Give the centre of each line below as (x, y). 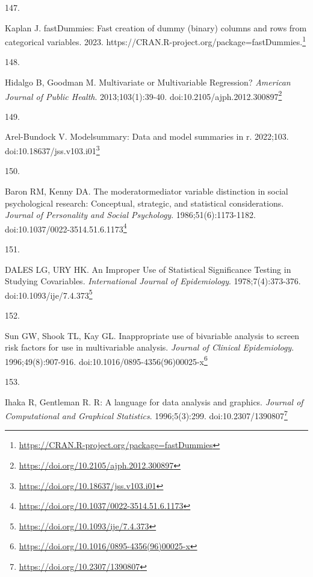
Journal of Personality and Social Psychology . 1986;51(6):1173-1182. (130, 215)
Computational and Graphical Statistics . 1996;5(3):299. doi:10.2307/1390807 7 (146, 415)
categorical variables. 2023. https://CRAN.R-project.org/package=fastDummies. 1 (155, 41)
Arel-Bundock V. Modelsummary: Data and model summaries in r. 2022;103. (147, 136)
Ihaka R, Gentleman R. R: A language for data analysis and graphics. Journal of (154, 401)
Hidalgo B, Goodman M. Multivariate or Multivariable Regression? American (148, 82)
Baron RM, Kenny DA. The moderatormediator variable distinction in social (147, 191)
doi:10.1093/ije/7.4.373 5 (49, 294)
